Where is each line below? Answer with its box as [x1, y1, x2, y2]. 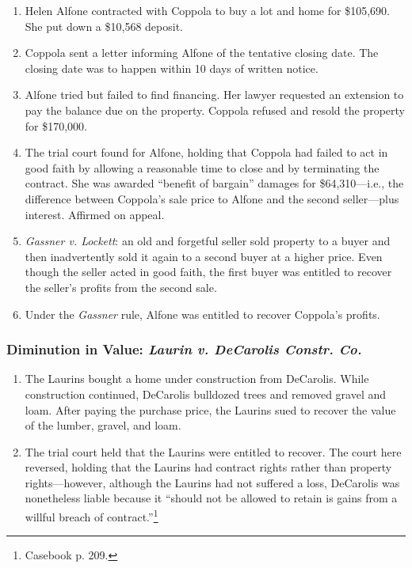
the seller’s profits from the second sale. [25, 278, 217, 295]
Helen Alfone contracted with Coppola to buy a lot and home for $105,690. [25, 2, 390, 18]
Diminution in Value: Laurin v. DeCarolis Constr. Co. [6, 339, 362, 359]
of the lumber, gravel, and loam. [25, 417, 181, 434]
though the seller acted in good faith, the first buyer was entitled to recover [25, 263, 392, 280]
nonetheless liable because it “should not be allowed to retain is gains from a [25, 490, 398, 506]
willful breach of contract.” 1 [25, 506, 158, 524]
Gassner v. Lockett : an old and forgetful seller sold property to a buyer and [25, 233, 391, 249]
